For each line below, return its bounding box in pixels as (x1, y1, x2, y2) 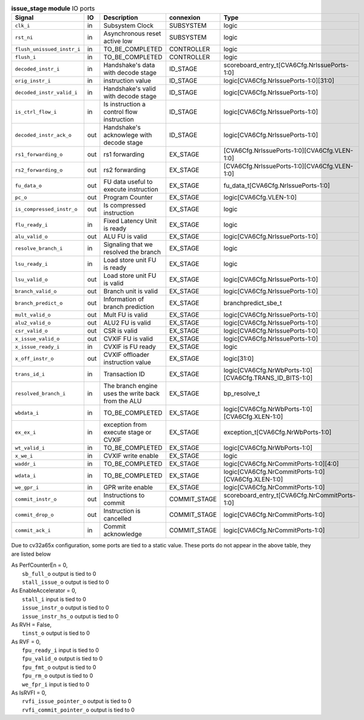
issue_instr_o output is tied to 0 (22, 604, 109, 611)
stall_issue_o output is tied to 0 (22, 578, 109, 586)
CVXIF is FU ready (103, 342, 156, 351)
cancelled (103, 514, 132, 523)
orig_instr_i (15, 77, 51, 84)
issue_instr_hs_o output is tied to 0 (22, 612, 119, 620)
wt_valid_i (15, 445, 45, 451)
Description (103, 13, 138, 22)
